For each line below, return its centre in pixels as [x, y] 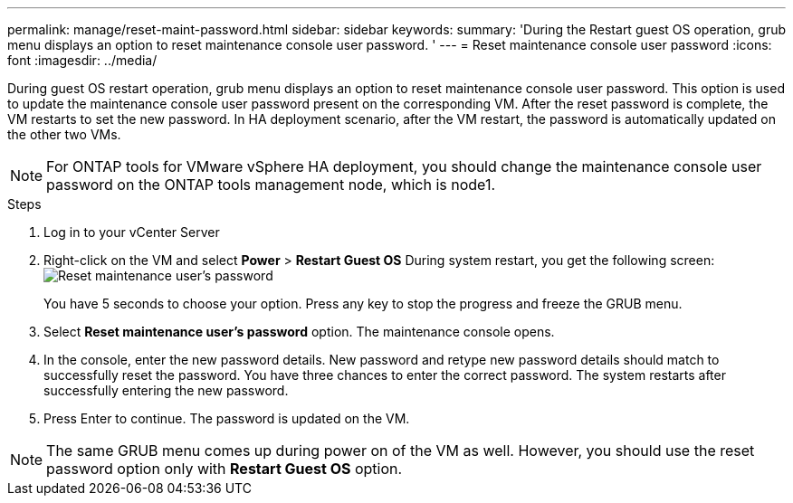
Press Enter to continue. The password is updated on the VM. [227, 418]
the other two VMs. [64, 134]
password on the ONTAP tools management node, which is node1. [271, 185]
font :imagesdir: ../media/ [82, 60]
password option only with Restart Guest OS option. [225, 469]
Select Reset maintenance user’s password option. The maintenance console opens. [299, 332]
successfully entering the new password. [166, 390]
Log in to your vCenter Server [132, 232]
